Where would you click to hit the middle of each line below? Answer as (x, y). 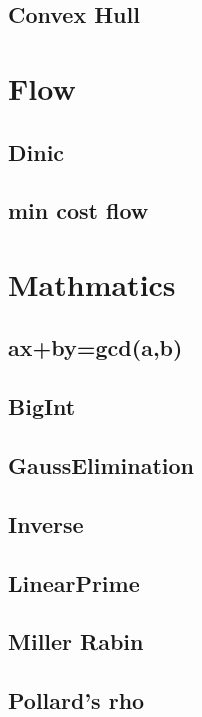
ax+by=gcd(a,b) (95, 347)
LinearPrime (74, 582)
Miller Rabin (76, 641)
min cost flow (78, 210)
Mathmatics (92, 283)
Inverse (46, 523)
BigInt (42, 406)
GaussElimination (101, 465)
